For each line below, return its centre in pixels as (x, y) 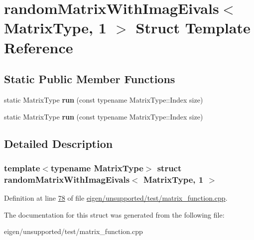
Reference (39, 47)
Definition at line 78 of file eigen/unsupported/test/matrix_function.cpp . (116, 198)
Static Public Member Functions (90, 79)
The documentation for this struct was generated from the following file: (114, 214)
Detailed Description (59, 143)
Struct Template (193, 28)
